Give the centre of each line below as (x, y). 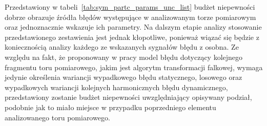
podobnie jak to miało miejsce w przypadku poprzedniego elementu (110, 107)
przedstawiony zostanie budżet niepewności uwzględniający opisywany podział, (128, 97)
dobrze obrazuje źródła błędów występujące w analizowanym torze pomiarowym (130, 17)
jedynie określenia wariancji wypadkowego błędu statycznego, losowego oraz (124, 77)
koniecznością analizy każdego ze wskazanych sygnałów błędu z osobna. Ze (122, 47)
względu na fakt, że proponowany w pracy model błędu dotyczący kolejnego (124, 57)
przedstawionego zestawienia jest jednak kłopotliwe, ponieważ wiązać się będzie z (132, 37)
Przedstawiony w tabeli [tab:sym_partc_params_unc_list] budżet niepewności (130, 7)
